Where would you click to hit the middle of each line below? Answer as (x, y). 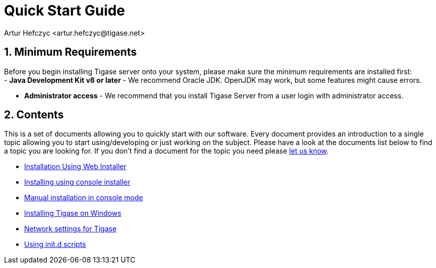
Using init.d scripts (55, 244)
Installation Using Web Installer (76, 167)
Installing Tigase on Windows (73, 213)
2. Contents (34, 115)
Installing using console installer (77, 182)
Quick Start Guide (65, 11)
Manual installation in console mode (84, 198)
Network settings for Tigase (70, 229)
